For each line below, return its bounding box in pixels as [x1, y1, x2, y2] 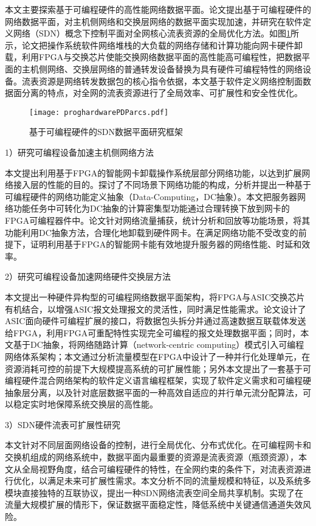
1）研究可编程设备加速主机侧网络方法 [5, 146, 154, 158]
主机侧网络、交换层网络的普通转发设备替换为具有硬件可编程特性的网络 [21, 62, 303, 75]
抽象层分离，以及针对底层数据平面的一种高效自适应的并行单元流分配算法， [5, 386, 303, 398]
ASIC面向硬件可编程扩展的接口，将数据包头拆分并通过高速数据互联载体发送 [5, 314, 306, 327]
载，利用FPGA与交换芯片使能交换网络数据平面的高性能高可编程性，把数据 [5, 50, 302, 63]
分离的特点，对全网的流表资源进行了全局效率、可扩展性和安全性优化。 [21, 86, 303, 99]
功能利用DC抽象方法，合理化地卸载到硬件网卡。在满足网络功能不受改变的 [5, 226, 298, 238]
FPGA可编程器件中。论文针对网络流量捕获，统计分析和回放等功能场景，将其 [5, 213, 311, 226]
